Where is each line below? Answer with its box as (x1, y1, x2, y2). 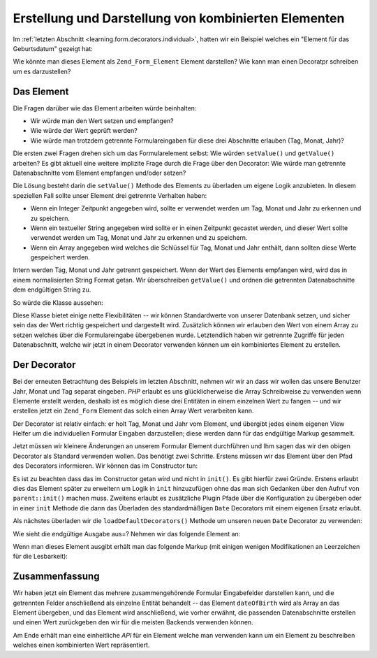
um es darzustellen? (13, 67, 71, 76)
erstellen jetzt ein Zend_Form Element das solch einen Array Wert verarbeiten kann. (13, 406, 254, 415)
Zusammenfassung (13, 571, 100, 582)
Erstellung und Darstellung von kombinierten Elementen (13, 10, 345, 26)
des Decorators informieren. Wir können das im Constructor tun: (13, 462, 198, 470)
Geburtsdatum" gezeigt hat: (13, 44, 94, 52)
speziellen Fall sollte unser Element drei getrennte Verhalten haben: (13, 191, 207, 199)
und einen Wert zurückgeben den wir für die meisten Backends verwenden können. (13, 618, 254, 627)
